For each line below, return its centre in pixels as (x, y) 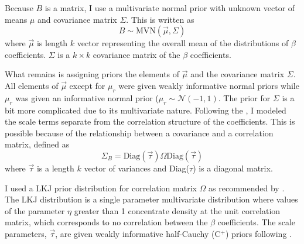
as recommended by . (247, 188)
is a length (55, 168)
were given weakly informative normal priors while (209, 85)
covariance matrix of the (136, 54)
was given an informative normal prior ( (87, 97)
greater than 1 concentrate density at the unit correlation (177, 210)
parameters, (26, 233)
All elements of (32, 85)
